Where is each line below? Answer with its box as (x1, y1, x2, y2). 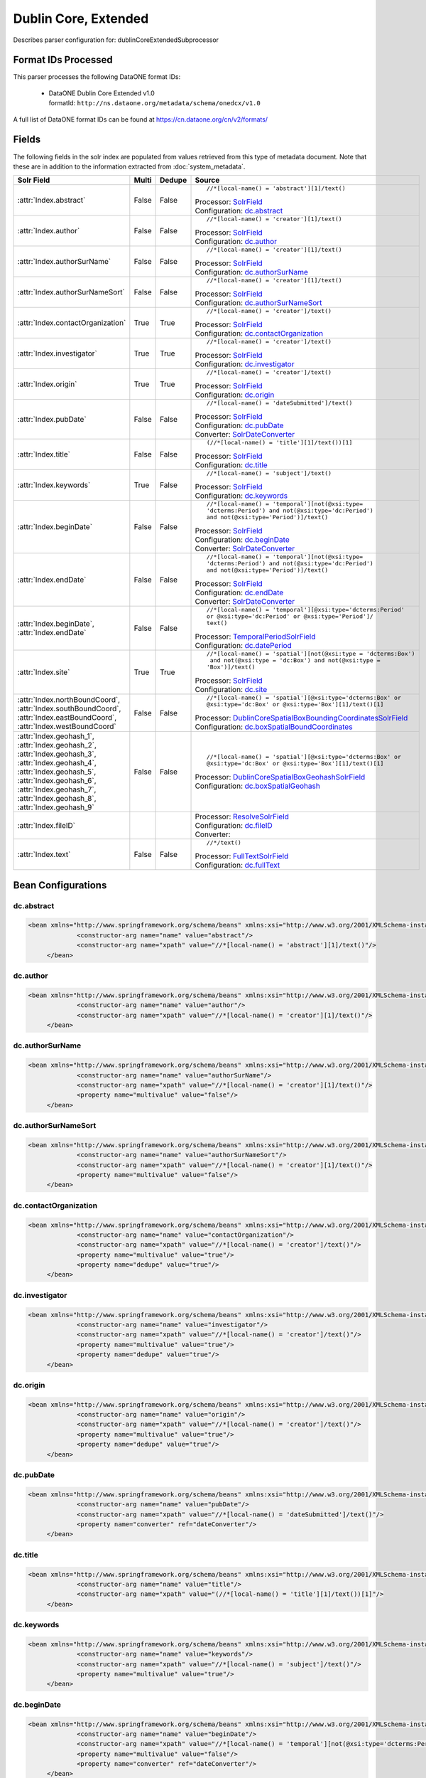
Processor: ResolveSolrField (195, 811, 289, 821)
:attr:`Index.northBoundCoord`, (17, 694, 121, 704)
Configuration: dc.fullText (195, 861, 280, 871)
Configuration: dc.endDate (195, 587, 284, 597)
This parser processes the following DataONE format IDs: (13, 73, 181, 81)
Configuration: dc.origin (195, 390, 275, 400)
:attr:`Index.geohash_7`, (17, 784, 97, 794)
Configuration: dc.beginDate (195, 535, 290, 545)
